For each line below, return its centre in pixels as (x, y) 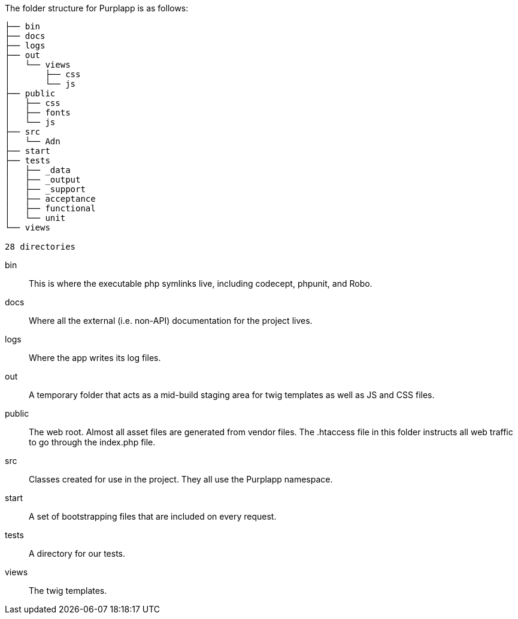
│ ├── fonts (38, 113)
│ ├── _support (45, 189)
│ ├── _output (43, 180)
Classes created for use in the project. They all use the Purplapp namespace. (181, 479)
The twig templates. (68, 591)
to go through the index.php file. (92, 442)
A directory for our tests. (77, 553)
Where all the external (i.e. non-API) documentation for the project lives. (171, 321)
